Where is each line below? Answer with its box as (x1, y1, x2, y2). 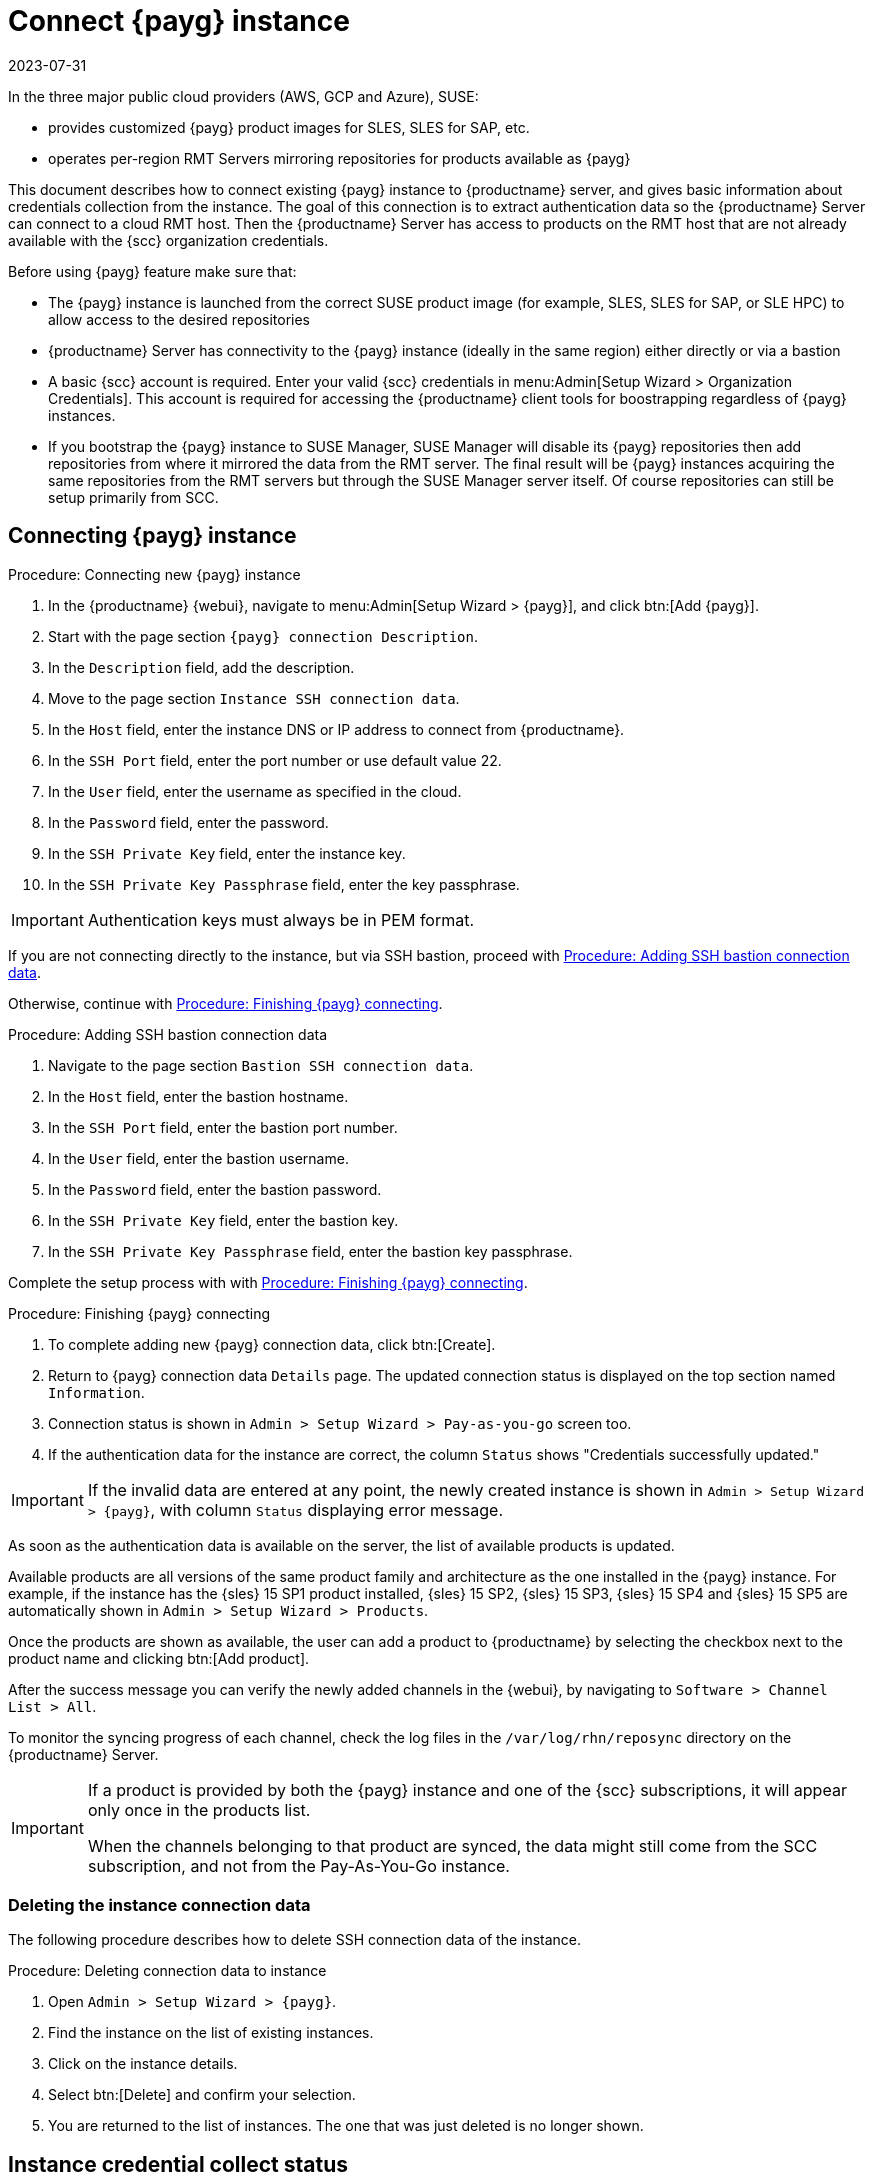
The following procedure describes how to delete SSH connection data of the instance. (8, 1931, 582, 1949)
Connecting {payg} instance (8, 523, 297, 549)
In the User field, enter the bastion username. (48, 1149, 349, 1167)
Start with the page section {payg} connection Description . (48, 627, 478, 645)
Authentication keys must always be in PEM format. (87, 909, 475, 930)
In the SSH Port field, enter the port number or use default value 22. (48, 751, 502, 769)
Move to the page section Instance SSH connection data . (48, 689, 460, 707)
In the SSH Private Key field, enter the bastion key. (48, 1211, 399, 1229)
